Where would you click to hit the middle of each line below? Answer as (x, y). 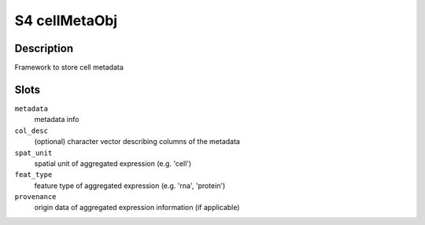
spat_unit (33, 153)
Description (44, 48)
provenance (35, 197)
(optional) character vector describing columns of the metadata (137, 142)
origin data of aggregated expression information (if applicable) (137, 208)
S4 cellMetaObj (66, 20)
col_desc (31, 131)
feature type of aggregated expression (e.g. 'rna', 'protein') (130, 186)
